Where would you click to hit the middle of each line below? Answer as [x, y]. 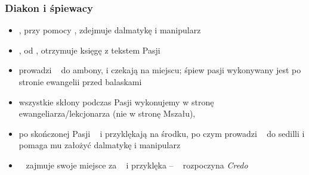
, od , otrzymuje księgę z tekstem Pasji [89, 50]
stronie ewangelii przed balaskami [80, 82]
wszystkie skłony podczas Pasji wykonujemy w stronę [116, 101]
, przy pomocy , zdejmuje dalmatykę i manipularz [110, 30]
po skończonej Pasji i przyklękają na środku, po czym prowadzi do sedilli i [162, 133]
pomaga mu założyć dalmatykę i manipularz [100, 145]
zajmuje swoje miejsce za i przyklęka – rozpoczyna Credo [137, 165]
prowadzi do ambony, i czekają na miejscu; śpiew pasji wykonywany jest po [160, 70]
